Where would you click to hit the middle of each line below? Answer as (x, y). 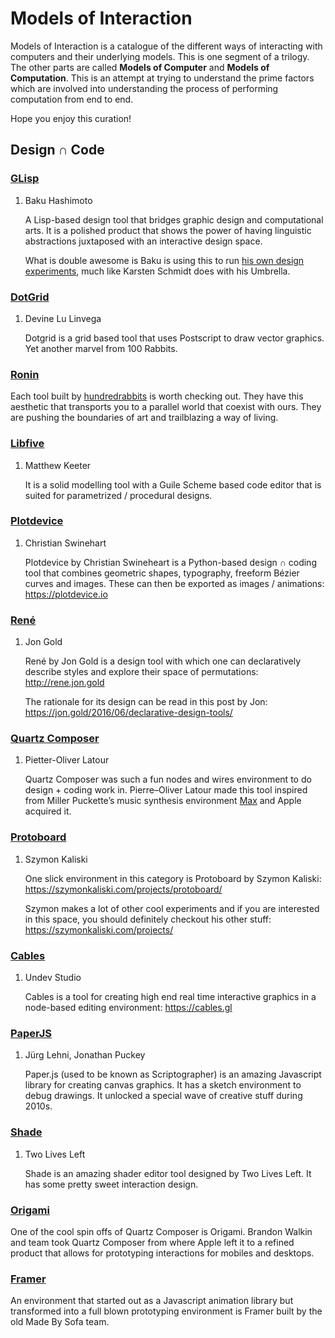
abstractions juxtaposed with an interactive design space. (143, 241)
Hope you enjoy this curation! (71, 118)
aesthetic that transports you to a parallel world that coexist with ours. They (166, 407)
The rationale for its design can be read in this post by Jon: (146, 702)
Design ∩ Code (57, 150)
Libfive (27, 444)
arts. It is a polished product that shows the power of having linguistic (168, 230)
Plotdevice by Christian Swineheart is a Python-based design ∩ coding (170, 562)
